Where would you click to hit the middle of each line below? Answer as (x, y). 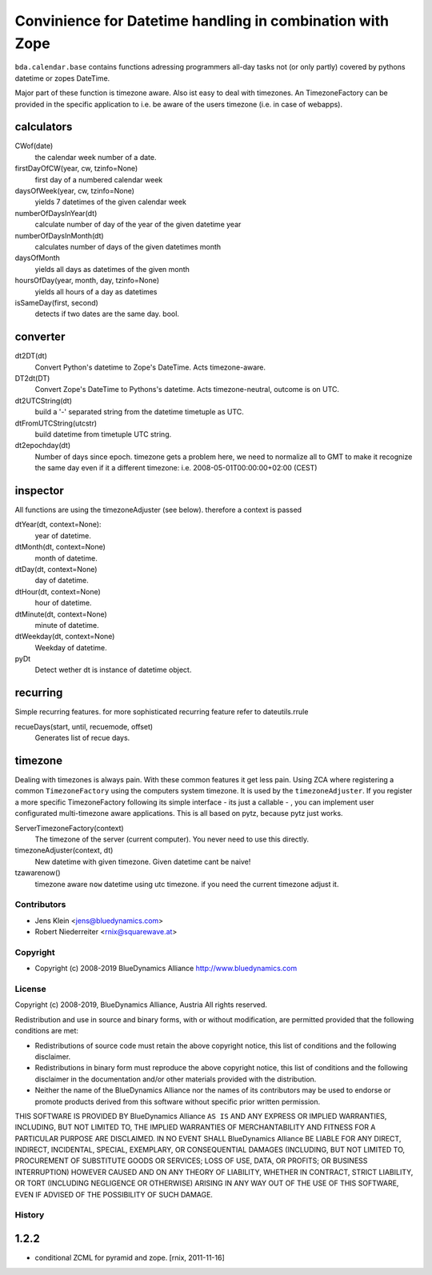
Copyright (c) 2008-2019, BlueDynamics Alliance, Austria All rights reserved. (141, 1005)
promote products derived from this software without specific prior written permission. (178, 1101)
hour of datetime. (63, 603)
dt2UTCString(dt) (43, 401)
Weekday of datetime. (71, 647)
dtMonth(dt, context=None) (60, 547)
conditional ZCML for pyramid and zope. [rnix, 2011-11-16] (130, 1258)
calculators (44, 127)
